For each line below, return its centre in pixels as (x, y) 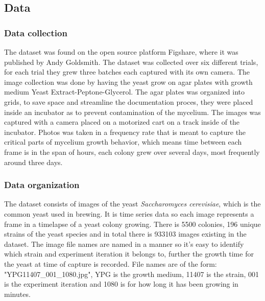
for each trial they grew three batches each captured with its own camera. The (127, 72)
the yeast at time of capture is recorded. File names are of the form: (111, 263)
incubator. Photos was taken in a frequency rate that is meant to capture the (125, 132)
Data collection (36, 32)
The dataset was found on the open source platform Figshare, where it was (121, 52)
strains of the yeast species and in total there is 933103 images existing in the (125, 234)
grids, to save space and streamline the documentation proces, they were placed (129, 101)
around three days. (33, 162)
